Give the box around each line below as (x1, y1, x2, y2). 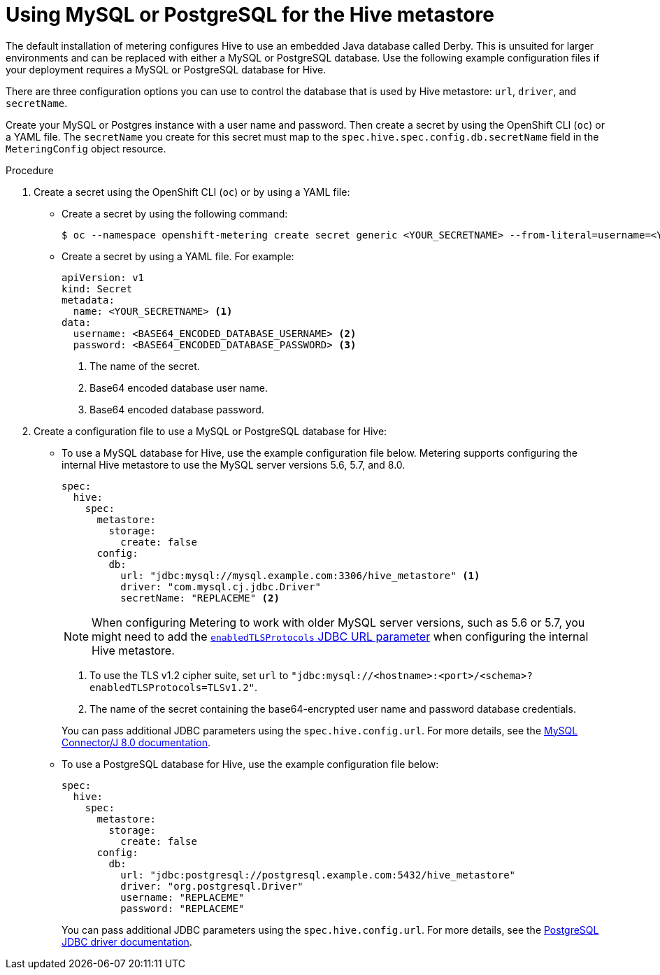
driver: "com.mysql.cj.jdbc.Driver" (120, 581, 321, 592)
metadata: (62, 294, 115, 306)
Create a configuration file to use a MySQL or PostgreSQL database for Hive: (34, 425, 387, 437)
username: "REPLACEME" (120, 891, 245, 903)
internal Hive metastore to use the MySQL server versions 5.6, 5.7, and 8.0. (62, 458, 406, 471)
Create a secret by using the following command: (62, 207, 288, 220)
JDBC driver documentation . (62, 935, 192, 948)
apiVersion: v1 (62, 271, 145, 283)
